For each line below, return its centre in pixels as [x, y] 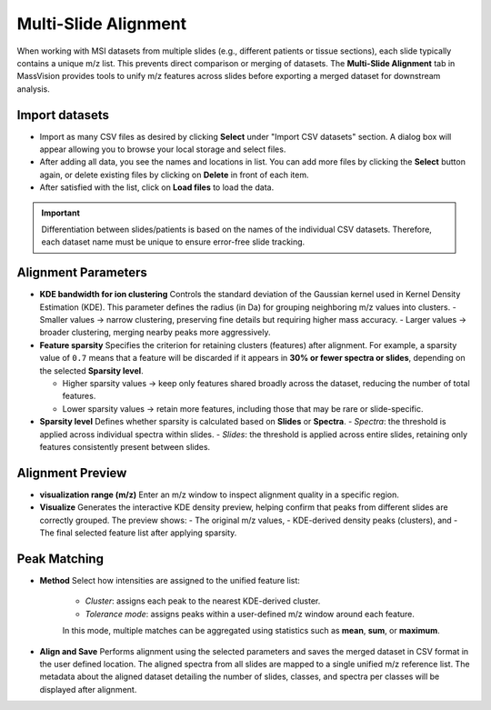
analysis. [33, 89]
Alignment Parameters [82, 273]
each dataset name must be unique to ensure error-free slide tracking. [173, 242]
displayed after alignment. [88, 689]
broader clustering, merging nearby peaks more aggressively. [155, 333]
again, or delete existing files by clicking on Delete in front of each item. [174, 175]
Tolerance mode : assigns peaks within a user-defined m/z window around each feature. [250, 614]
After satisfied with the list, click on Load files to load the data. [157, 187]
